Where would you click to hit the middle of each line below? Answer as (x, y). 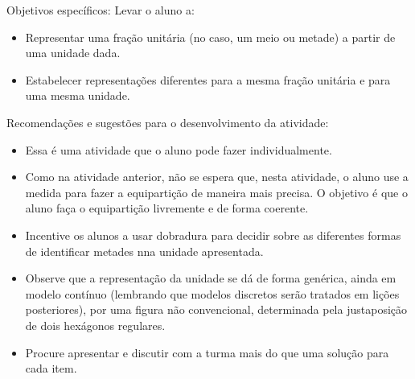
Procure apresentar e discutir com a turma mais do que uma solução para (207, 352)
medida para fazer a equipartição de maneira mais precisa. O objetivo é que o (216, 192)
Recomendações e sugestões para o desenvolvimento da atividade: (168, 122)
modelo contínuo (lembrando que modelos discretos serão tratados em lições (212, 293)
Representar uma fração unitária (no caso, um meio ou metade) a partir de (210, 37)
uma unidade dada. (73, 53)
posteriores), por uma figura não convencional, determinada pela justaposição (216, 309)
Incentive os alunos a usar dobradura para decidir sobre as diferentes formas (213, 235)
